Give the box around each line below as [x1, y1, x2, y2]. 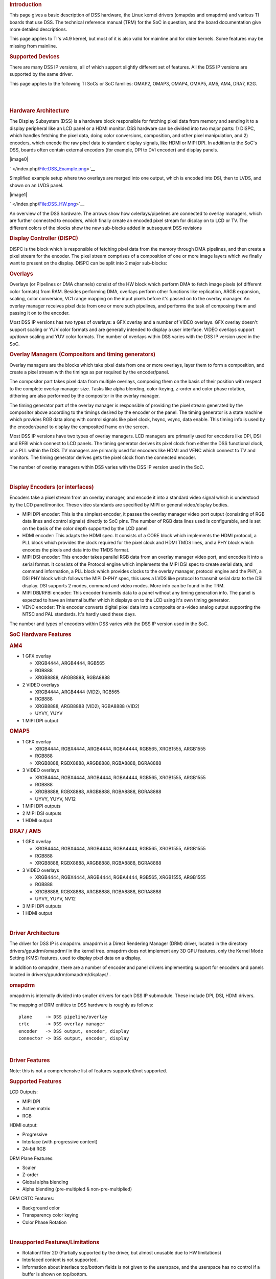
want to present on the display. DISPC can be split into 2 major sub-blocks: [9, 260, 168, 266]
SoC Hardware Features [9, 631, 72, 638]
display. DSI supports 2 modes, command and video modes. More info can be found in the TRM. [22, 582, 225, 588]
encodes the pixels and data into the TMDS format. [22, 546, 130, 553]
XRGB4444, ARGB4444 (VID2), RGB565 [35, 689, 120, 695]
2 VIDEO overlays [22, 681, 59, 688]
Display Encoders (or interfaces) [9, 483, 94, 491]
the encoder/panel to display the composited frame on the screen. [9, 424, 149, 430]
